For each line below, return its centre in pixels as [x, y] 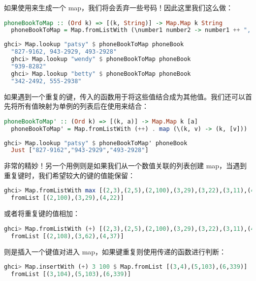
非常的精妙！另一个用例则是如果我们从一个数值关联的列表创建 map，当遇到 [126, 166]
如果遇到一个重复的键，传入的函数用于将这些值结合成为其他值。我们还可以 [125, 96]
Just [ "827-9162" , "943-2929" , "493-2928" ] [80, 150]
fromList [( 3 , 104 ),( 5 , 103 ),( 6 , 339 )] [71, 274]
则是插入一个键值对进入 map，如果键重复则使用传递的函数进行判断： [115, 251]
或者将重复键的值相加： [42, 213]
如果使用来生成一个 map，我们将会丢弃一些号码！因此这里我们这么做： [119, 7]
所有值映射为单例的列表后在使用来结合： [83, 106]
